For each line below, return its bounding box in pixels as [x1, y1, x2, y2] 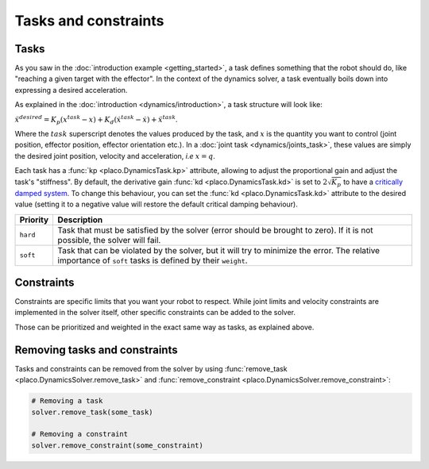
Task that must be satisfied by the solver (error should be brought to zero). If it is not [57, 225, 373, 236]
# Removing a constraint [31, 429, 129, 439]
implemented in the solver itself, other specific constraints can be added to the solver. [14, 308, 296, 317]
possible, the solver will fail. [57, 234, 161, 245]
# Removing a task [31, 397, 103, 406]
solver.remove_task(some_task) [31, 407, 154, 417]
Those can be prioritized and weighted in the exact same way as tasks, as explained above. [14, 322, 315, 332]
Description [57, 214, 103, 225]
